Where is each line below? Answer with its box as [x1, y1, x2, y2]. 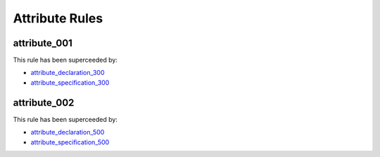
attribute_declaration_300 [30, 69, 105, 77]
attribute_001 [13, 37, 73, 49]
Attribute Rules [13, 11, 103, 26]
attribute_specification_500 [30, 137, 110, 146]
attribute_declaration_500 [30, 128, 105, 137]
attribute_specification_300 [30, 78, 110, 87]
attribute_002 [13, 97, 75, 109]
